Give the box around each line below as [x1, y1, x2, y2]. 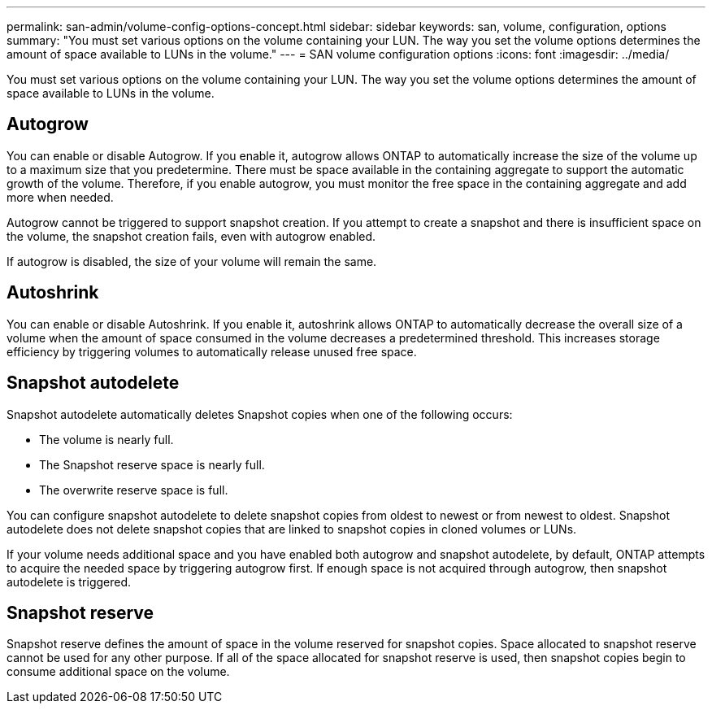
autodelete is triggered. [7, 574, 132, 589]
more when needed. [7, 189, 114, 204]
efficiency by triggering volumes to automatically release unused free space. [7, 344, 417, 359]
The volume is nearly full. [39, 432, 174, 446]
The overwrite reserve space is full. [39, 482, 228, 497]
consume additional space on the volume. [7, 664, 230, 679]
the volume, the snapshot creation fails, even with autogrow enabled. [7, 229, 376, 243]
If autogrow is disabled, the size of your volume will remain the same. [7, 254, 377, 268]
